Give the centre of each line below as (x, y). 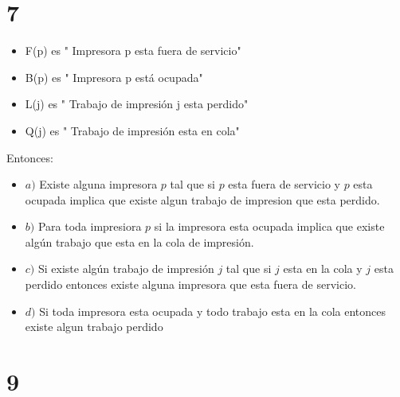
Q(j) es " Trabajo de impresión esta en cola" (132, 130)
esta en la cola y (323, 269)
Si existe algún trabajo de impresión (126, 269)
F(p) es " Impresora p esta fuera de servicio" (133, 51)
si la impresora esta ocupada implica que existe (269, 226)
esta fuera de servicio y (284, 184)
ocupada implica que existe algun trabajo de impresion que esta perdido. (202, 199)
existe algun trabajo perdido (94, 327)
